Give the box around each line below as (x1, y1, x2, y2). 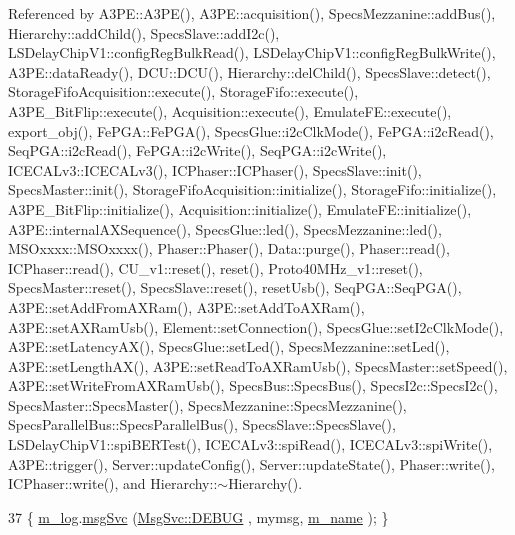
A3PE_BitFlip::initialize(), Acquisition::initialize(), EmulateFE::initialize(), (8, 198, 472, 219)
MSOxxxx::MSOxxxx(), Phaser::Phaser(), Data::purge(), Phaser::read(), (8, 238, 450, 259)
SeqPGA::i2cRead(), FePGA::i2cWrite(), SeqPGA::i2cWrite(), (8, 140, 387, 161)
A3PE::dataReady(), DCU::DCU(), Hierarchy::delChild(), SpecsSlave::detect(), (8, 61, 491, 82)
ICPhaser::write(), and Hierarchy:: (8, 473, 218, 494)
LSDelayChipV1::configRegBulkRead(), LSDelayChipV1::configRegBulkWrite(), (8, 42, 496, 63)
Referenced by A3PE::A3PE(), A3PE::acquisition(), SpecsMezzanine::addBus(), (8, 3, 496, 23)
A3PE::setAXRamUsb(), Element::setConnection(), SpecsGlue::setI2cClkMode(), (8, 316, 504, 337)
